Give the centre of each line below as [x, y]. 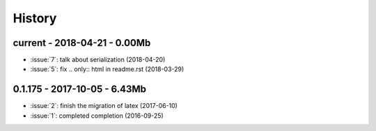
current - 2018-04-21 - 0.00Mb [82, 43]
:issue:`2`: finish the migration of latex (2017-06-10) [104, 106]
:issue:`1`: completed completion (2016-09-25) [97, 116]
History [35, 18]
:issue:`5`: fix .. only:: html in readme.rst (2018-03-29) [107, 69]
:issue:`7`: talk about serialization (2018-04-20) [98, 60]
